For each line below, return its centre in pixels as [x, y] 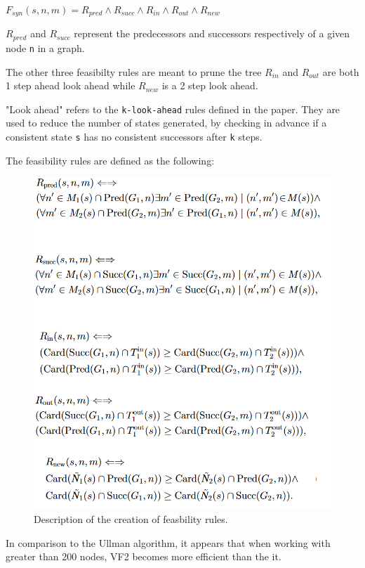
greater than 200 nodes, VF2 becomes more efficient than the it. [144, 556]
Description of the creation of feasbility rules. [131, 519]
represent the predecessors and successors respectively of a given [212, 33]
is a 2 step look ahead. [210, 85]
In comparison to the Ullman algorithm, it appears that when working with [168, 542]
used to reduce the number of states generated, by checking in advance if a [166, 123]
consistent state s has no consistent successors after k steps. [134, 136]
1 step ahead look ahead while [71, 85]
